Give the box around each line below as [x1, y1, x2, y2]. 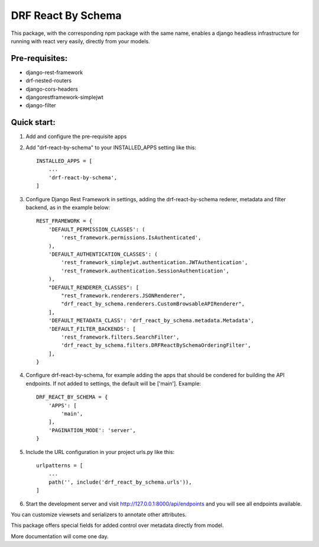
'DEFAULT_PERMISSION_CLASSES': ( [48, 226, 146, 233]
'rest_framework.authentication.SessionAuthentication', [61, 267, 230, 274]
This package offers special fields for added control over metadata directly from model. [11, 522, 224, 529]
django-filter [25, 102, 56, 109]
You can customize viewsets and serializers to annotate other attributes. [11, 511, 187, 518]
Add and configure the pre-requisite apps [25, 133, 127, 140]
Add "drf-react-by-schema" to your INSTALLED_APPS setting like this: [25, 144, 197, 151]
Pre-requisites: [11, 53, 68, 63]
